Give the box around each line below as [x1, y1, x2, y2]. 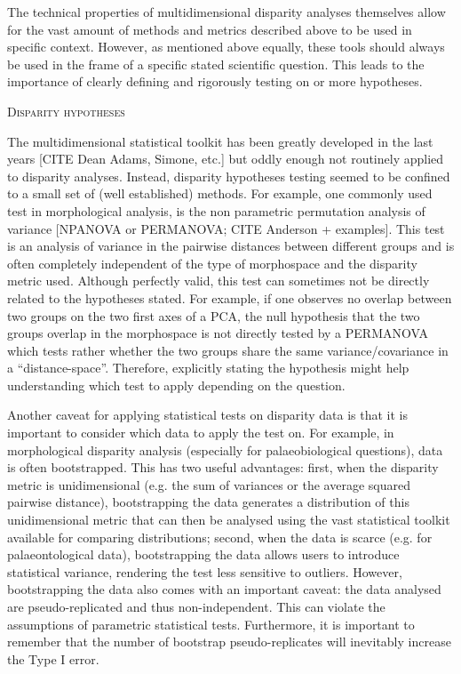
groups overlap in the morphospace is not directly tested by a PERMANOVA [7, 324, 428, 342]
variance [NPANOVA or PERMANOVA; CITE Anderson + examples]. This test [7, 219, 445, 237]
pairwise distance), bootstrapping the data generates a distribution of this [7, 493, 409, 511]
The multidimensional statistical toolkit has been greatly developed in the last [7, 132, 433, 150]
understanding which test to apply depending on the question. [7, 375, 346, 394]
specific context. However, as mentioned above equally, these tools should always [7, 37, 445, 56]
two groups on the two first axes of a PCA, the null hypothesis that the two [7, 306, 420, 325]
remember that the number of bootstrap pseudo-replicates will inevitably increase [7, 632, 451, 651]
